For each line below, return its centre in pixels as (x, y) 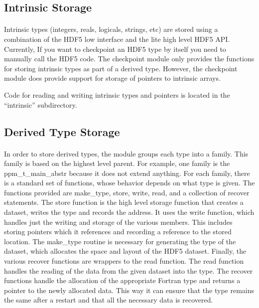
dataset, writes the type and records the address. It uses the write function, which (129, 212)
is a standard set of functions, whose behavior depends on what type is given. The (129, 183)
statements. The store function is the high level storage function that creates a (124, 202)
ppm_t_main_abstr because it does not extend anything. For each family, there (127, 173)
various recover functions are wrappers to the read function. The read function (124, 261)
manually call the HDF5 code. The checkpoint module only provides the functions (129, 59)
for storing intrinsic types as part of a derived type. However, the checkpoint (121, 68)
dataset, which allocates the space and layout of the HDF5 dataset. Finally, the (125, 251)
